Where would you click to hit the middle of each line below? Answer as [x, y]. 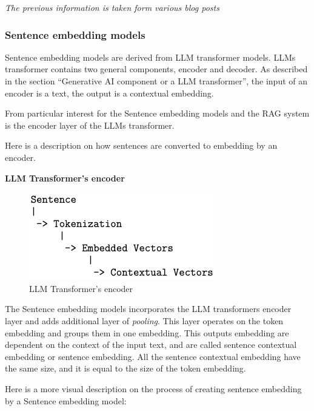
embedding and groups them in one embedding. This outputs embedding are [147, 332]
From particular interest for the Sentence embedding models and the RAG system [157, 113]
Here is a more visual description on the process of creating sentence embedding [153, 388]
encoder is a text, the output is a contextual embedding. [109, 93]
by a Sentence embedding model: [66, 400]
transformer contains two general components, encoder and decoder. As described [156, 69]
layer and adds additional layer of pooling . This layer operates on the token [144, 320]
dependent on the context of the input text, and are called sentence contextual [151, 345]
